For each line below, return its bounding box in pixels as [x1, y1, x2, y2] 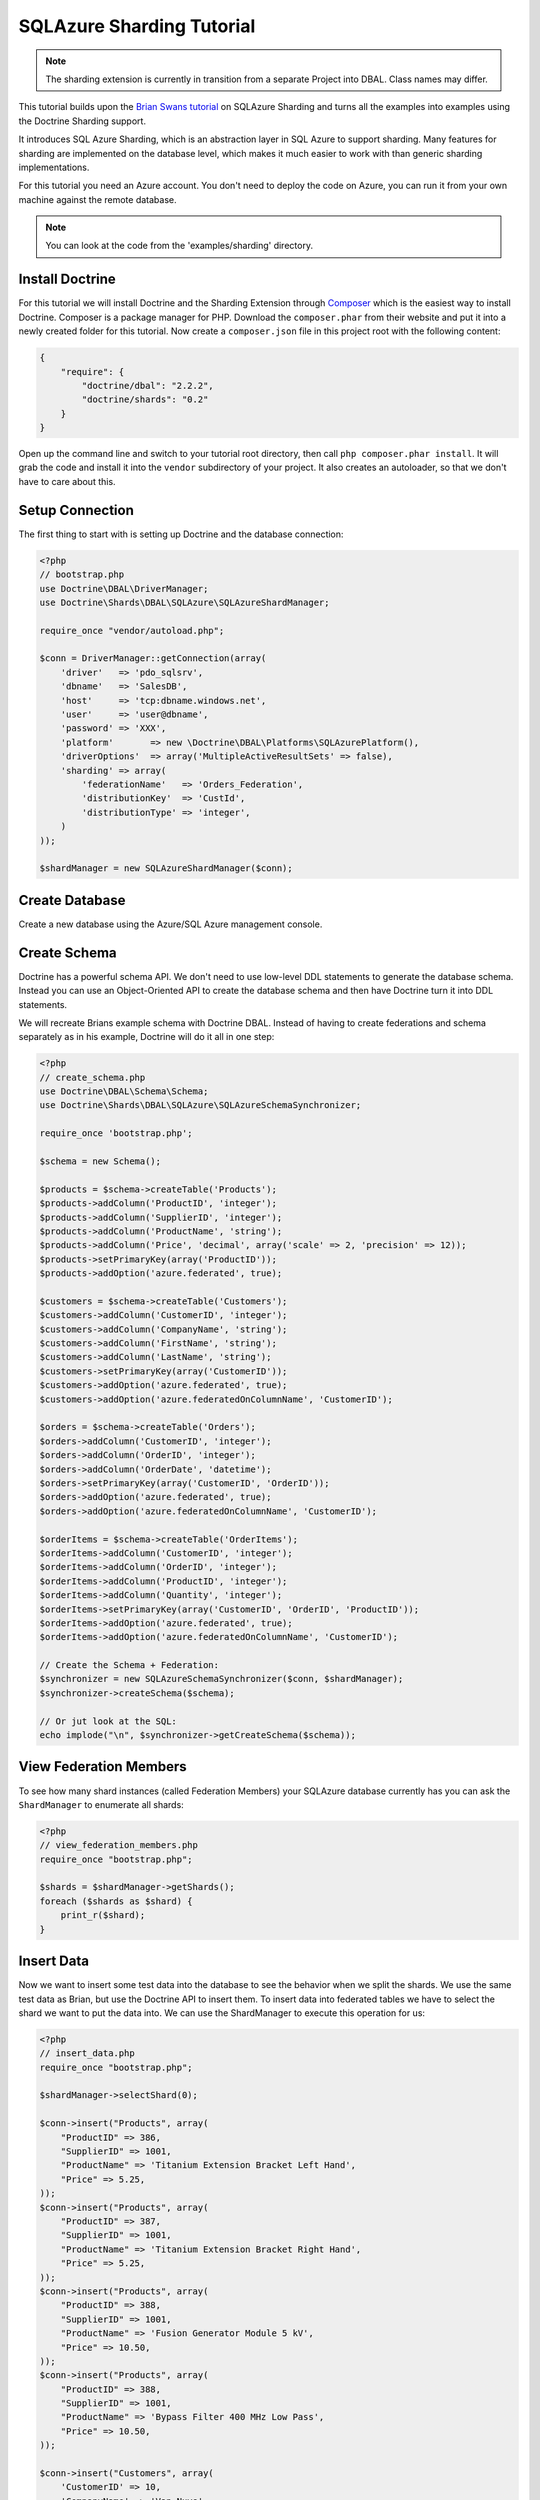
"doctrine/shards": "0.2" [81, 394, 209, 405]
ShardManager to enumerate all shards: [18, 1798, 184, 1810]
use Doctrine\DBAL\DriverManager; [39, 583, 209, 594]
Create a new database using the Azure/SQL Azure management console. [18, 918, 323, 930]
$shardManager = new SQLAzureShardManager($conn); [39, 863, 294, 874]
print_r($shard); [60, 1910, 146, 1921]
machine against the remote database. [18, 193, 177, 205]
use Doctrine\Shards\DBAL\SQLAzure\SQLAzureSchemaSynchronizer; [39, 1100, 362, 1111]
